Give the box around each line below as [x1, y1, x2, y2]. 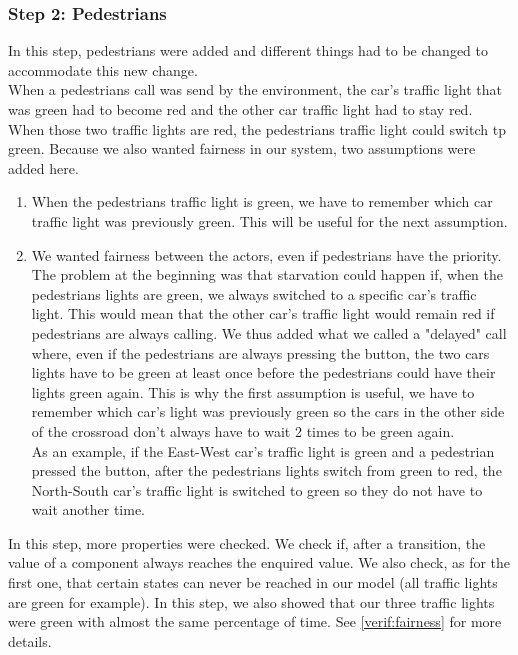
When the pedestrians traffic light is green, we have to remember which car [31, 191, 493, 212]
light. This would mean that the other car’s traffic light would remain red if [31, 303, 495, 324]
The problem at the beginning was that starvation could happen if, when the [31, 264, 504, 285]
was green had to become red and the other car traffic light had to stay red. [8, 99, 473, 119]
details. [8, 630, 52, 651]
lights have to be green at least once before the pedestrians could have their [31, 362, 496, 383]
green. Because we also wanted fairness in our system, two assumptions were [8, 138, 476, 159]
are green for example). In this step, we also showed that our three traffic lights [8, 591, 495, 612]
